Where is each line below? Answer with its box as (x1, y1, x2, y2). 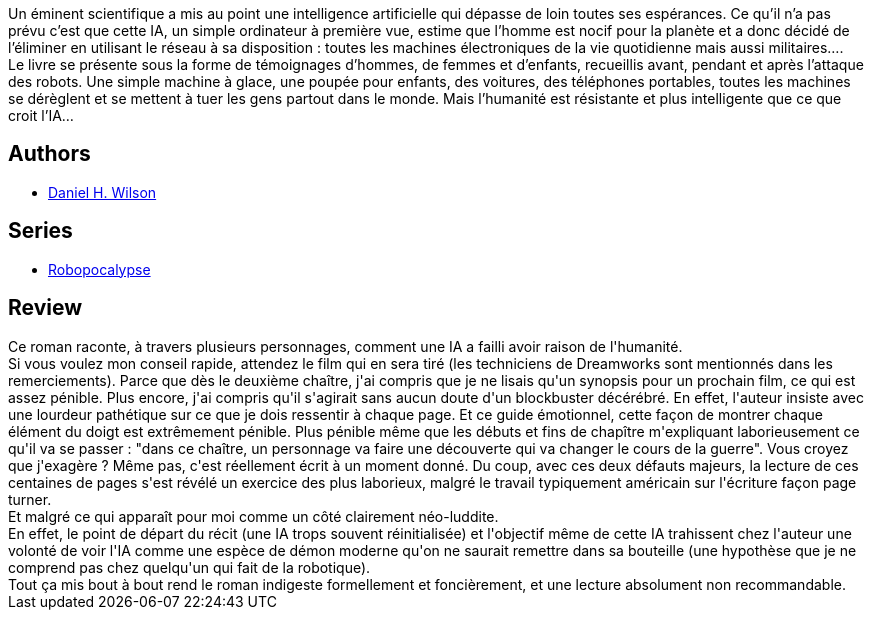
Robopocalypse (48, 260, 151, 278)
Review (8, 295, 83, 321)
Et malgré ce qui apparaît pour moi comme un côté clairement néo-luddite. (8, 507, 499, 525)
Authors (8, 141, 91, 167)
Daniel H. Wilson (48, 183, 157, 201)
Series (8, 218, 73, 244)
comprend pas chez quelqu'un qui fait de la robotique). (8, 558, 371, 576)
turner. (8, 490, 52, 508)
